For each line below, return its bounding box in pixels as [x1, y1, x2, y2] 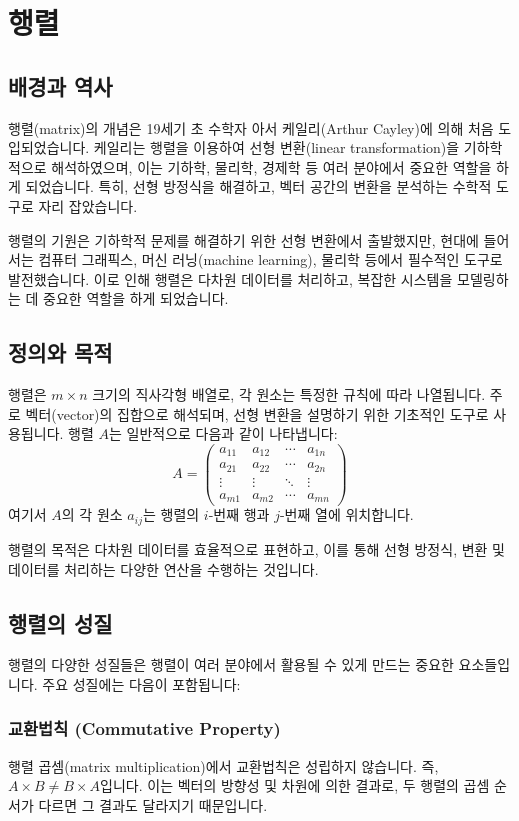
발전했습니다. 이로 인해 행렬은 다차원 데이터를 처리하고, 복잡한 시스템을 [8, 268, 453, 289]
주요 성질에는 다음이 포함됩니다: [42, 673, 241, 694]
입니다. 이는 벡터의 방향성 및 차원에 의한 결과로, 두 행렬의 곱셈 [100, 775, 490, 796]
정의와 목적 [8, 337, 113, 368]
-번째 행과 [208, 504, 270, 525]
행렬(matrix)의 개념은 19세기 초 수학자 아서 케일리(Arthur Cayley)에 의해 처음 [8, 117, 494, 138]
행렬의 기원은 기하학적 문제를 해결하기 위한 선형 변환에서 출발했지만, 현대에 [8, 229, 479, 250]
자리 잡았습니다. [38, 195, 138, 216]
